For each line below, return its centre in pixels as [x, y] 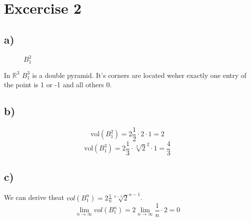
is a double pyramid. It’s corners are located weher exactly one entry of [139, 75]
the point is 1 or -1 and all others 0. [58, 85]
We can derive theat [34, 197]
